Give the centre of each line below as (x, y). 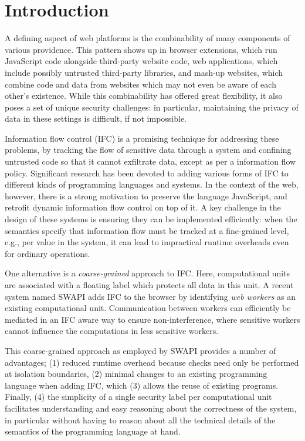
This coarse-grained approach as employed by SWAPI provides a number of (140, 350)
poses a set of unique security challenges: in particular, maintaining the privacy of (152, 107)
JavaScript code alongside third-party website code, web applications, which (141, 61)
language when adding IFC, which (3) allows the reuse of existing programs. (142, 385)
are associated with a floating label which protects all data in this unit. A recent (149, 285)
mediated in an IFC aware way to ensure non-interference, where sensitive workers (152, 319)
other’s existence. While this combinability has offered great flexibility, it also (144, 96)
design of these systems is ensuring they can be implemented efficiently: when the (151, 219)
